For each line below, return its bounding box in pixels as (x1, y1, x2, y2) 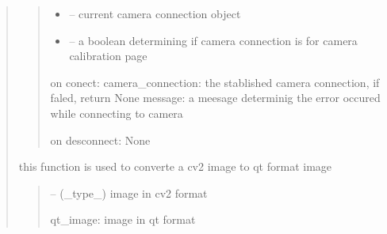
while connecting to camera (50, 104, 183, 121)
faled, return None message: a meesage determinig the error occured (50, 89, 381, 106)
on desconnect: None (50, 131, 151, 148)
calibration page (69, 47, 148, 64)
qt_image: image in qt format (50, 211, 196, 228)
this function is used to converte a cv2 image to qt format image (18, 158, 332, 175)
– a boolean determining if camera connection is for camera (69, 32, 358, 48)
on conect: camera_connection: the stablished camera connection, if (50, 74, 380, 90)
